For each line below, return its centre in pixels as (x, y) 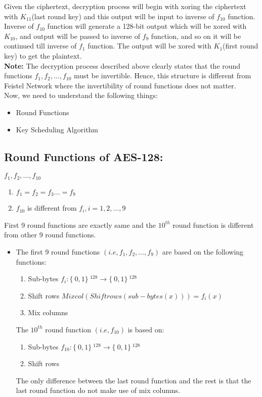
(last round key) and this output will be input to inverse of (123, 16)
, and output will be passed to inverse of (78, 36)
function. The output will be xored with (149, 46)
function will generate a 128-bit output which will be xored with (147, 26)
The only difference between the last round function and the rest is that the (134, 380)
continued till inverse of (40, 46)
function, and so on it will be (196, 36)
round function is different (213, 225)
